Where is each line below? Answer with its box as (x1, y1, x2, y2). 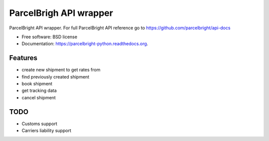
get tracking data (21, 87, 57, 94)
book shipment (21, 81, 52, 87)
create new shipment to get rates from (21, 67, 101, 73)
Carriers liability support (21, 128, 72, 134)
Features (9, 54, 37, 62)
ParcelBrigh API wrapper (9, 7, 113, 18)
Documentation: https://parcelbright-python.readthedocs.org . (21, 41, 148, 47)
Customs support (21, 121, 57, 127)
